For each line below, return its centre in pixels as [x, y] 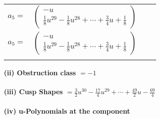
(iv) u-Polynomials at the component [67, 110]
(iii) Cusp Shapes [33, 92]
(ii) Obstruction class [40, 72]
